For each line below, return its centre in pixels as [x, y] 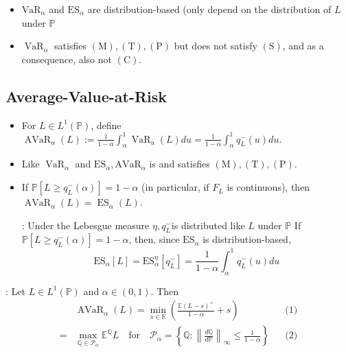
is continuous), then [268, 187]
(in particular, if [175, 187]
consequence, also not [67, 59]
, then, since [154, 239]
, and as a [303, 46]
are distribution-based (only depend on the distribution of [209, 9]
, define [106, 125]
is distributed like [208, 225]
